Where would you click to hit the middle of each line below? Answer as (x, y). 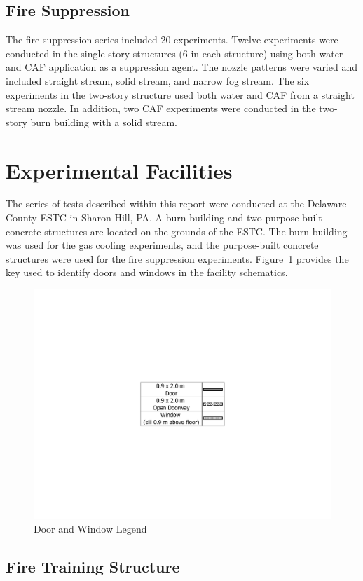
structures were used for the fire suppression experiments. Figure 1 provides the (177, 258)
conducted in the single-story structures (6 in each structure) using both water (174, 53)
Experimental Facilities (119, 170)
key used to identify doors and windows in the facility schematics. (147, 272)
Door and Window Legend (90, 529)
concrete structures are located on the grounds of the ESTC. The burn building (177, 231)
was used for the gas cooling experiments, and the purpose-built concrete (162, 245)
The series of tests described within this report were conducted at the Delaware (176, 204)
